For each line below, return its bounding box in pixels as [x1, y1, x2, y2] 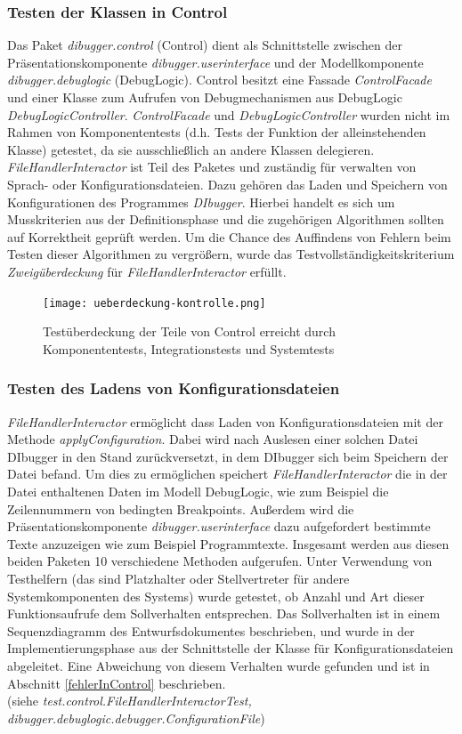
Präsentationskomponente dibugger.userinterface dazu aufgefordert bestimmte [7, 517, 431, 536]
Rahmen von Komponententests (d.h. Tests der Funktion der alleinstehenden [7, 123, 426, 141]
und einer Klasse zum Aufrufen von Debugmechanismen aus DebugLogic [7, 88, 402, 106]
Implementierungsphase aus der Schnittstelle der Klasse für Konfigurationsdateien [7, 639, 454, 657]
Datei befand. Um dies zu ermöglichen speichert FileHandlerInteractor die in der [7, 464, 448, 483]
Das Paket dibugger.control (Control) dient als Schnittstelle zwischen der [7, 36, 402, 54]
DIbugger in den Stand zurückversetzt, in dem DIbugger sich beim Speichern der [7, 447, 449, 465]
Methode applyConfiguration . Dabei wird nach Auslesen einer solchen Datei [7, 430, 418, 448]
